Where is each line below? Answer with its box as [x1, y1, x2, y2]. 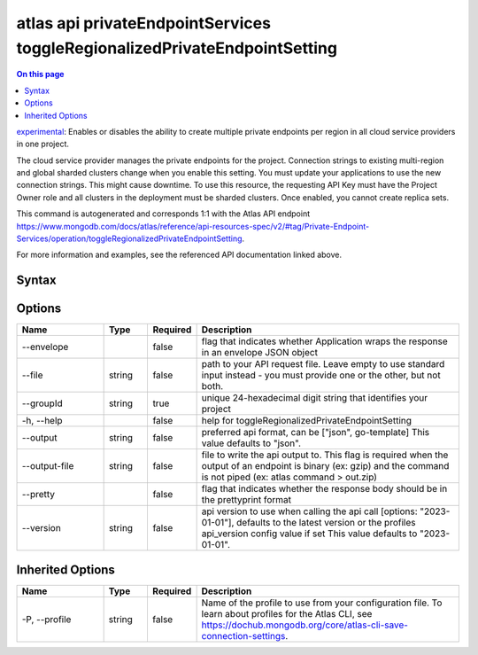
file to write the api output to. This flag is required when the [201, 448, 449, 461]
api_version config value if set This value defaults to [201, 527, 418, 540]
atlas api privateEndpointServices [16, 13, 272, 33]
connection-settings [201, 629, 286, 642]
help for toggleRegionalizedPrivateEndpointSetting [201, 415, 412, 427]
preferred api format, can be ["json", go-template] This [201, 426, 429, 439]
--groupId [21, 397, 63, 409]
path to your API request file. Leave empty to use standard [201, 358, 445, 370]
